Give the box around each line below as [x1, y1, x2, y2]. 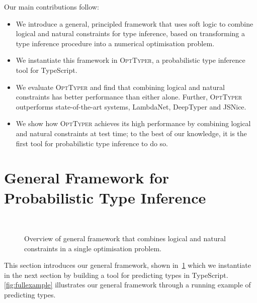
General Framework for [4, 167, 169, 188]
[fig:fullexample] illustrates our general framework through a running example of [4, 279, 251, 290]
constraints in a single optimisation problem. [24, 243, 162, 253]
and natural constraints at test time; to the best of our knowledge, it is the [16, 128, 247, 138]
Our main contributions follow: [4, 2, 99, 12]
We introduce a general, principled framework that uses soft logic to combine [16, 18, 253, 29]
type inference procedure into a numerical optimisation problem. [16, 38, 215, 48]
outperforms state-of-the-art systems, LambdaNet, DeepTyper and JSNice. [16, 101, 246, 112]
